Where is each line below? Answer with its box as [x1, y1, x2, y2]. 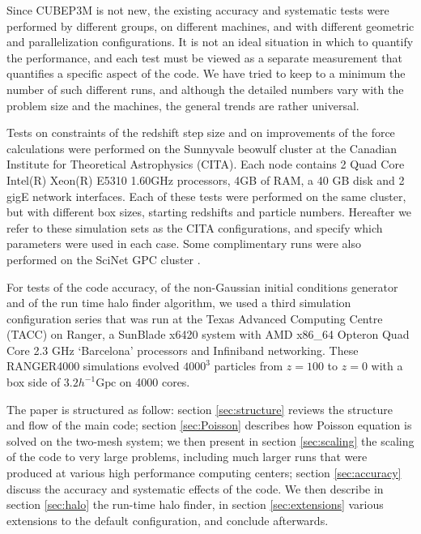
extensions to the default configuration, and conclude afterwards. [6, 511, 329, 528]
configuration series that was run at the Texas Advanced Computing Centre [6, 310, 383, 327]
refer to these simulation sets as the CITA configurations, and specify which [6, 219, 383, 236]
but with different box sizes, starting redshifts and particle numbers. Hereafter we [6, 203, 412, 220]
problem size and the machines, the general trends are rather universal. [6, 96, 359, 113]
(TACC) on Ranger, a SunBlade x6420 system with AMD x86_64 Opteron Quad [6, 326, 410, 343]
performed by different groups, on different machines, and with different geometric [6, 17, 415, 34]
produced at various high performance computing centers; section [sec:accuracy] [6, 464, 402, 481]
